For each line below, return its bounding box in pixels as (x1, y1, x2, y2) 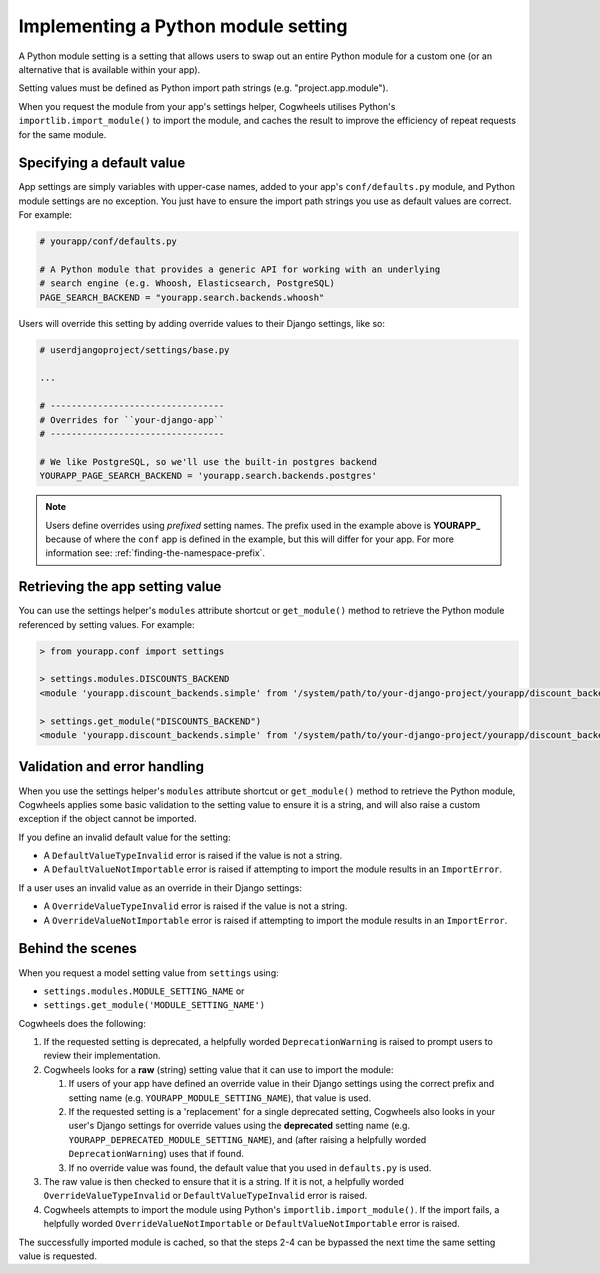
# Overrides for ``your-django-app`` (39, 414, 225, 425)
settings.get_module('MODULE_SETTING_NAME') (43, 1000, 266, 1011)
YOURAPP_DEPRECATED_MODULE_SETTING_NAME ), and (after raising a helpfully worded (68, 1133, 427, 1145)
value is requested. (18, 1250, 97, 1262)
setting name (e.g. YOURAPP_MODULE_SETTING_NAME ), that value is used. (68, 1091, 372, 1104)
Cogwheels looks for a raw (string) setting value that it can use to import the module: (43, 1063, 394, 1075)
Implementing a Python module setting (18, 15, 348, 37)
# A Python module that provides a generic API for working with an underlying (39, 263, 441, 275)
